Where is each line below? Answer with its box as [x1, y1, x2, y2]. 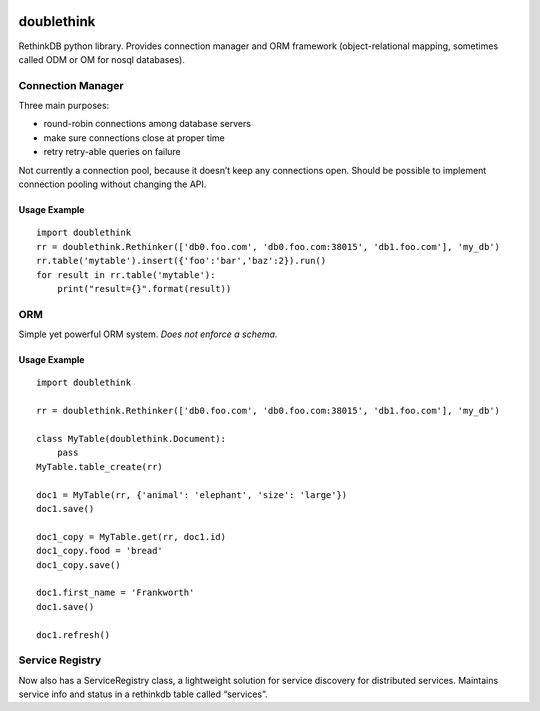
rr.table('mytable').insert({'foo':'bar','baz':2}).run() [36, 255, 327, 267]
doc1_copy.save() [36, 559, 121, 570]
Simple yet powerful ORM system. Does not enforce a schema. [18, 328, 278, 340]
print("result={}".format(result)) [56, 283, 232, 294]
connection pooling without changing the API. [18, 178, 207, 190]
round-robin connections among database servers [43, 118, 252, 130]
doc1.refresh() [36, 629, 111, 640]
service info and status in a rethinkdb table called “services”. [18, 688, 269, 700]
